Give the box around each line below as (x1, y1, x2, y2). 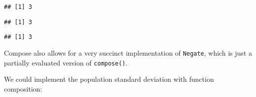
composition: (4, 83, 42, 94)
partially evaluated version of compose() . (4, 57, 128, 67)
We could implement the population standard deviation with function (4, 74, 214, 84)
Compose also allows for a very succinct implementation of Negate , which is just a (4, 47, 252, 58)
